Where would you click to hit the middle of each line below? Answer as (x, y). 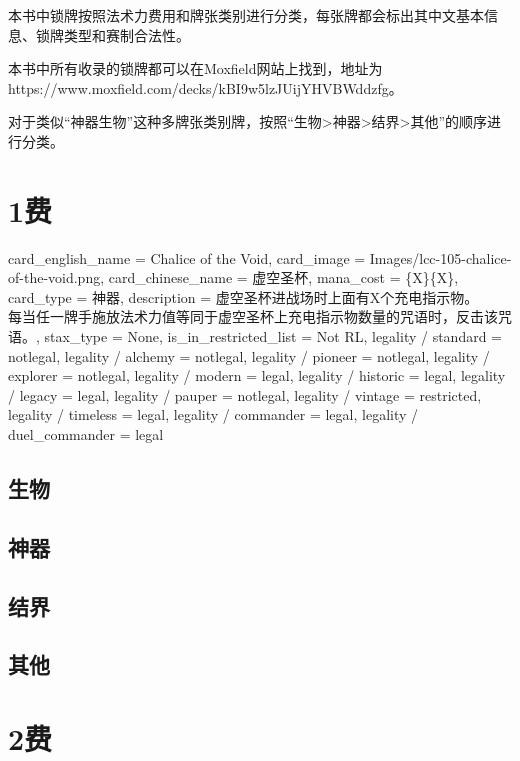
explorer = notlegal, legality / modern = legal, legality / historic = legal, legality (257, 375)
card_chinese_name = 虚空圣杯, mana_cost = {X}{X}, (283, 277)
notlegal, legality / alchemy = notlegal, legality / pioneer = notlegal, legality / (249, 355)
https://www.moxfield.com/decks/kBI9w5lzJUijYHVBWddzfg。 (205, 87)
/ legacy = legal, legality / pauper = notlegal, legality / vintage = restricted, (245, 394)
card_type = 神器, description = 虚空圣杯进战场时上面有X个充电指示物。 (243, 296)
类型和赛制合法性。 (126, 34)
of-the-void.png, (56, 277)
